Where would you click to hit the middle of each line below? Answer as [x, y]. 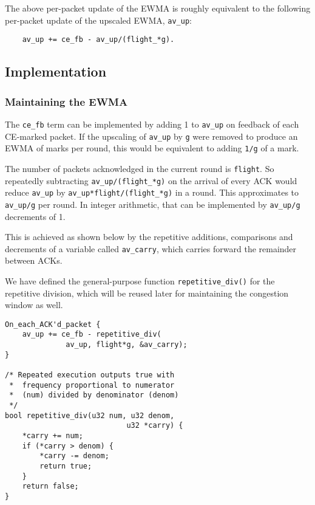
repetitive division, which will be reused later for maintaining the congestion [147, 293]
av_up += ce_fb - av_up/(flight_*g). [98, 40]
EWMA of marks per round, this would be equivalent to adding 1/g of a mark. [152, 148]
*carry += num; [52, 436]
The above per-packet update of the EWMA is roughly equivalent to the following [158, 8]
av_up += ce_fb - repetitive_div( [92, 335]
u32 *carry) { [155, 426]
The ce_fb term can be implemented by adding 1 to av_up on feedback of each [152, 124]
